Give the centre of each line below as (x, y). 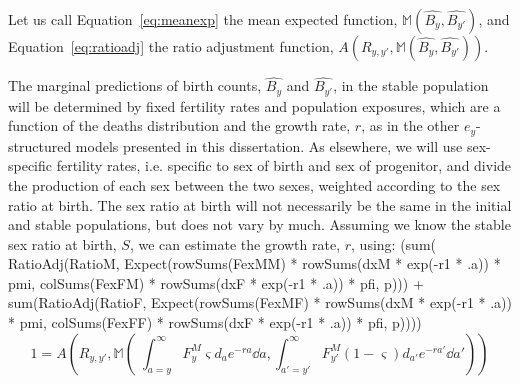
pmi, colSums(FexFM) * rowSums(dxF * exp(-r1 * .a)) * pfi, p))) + (216, 282)
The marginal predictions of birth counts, (135, 85)
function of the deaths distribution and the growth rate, (179, 125)
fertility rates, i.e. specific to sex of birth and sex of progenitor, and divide (284, 165)
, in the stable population (411, 85)
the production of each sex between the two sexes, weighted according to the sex (254, 184)
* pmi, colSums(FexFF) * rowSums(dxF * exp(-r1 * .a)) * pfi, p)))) (215, 322)
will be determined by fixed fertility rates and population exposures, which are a (254, 105)
